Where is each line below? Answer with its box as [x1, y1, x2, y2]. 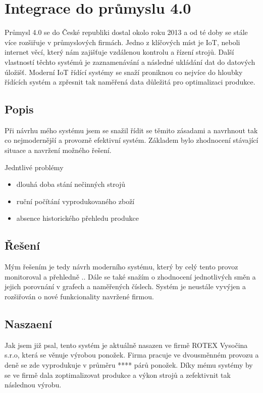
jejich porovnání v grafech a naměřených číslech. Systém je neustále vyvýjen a [5, 281, 246, 292]
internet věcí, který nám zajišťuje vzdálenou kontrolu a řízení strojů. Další [5, 47, 234, 57]
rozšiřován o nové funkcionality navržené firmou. [5, 291, 154, 302]
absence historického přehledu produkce [16, 213, 139, 223]
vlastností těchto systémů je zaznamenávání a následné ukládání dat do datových [5, 56, 255, 67]
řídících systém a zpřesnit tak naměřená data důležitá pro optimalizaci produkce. [5, 76, 255, 87]
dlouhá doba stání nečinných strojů [16, 179, 126, 189]
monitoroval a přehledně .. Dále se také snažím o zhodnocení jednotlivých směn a [5, 271, 256, 282]
